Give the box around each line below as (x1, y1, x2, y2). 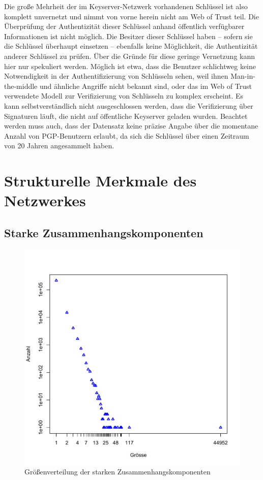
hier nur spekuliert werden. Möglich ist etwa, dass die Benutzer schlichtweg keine (4, 60, 256, 71)
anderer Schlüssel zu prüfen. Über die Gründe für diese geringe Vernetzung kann (4, 50, 255, 61)
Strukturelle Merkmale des (4, 170, 197, 191)
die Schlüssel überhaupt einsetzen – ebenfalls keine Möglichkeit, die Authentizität (4, 41, 258, 51)
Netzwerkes (4, 190, 86, 211)
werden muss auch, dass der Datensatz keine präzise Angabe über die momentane (4, 120, 258, 131)
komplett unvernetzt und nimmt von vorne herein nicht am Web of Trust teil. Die (4, 11, 259, 21)
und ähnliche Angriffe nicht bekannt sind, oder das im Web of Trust (39, 80, 252, 91)
